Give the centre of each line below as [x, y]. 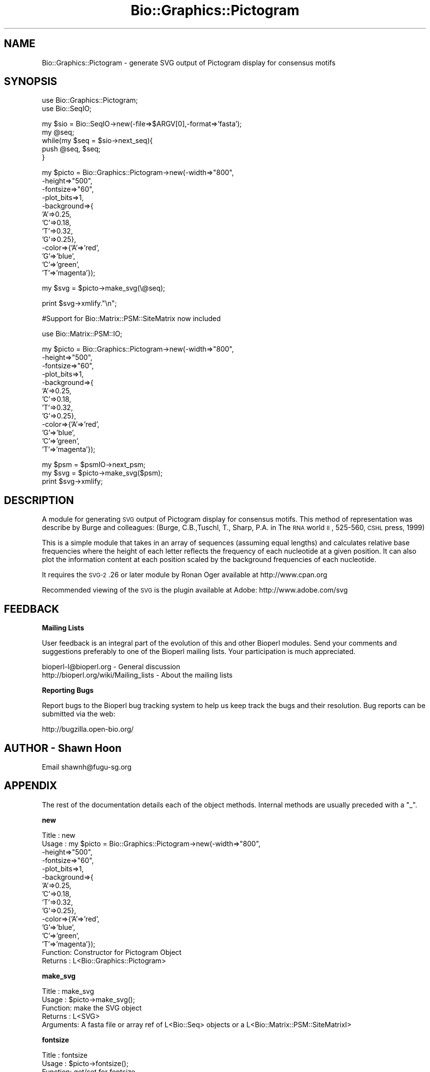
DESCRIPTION [39, 500]
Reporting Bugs [68, 690]
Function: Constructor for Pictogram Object [112, 952]
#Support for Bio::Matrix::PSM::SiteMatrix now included [131, 319]
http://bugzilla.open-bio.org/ [88, 729]
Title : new [59, 835]
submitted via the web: [79, 714]
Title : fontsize [65, 1055]
